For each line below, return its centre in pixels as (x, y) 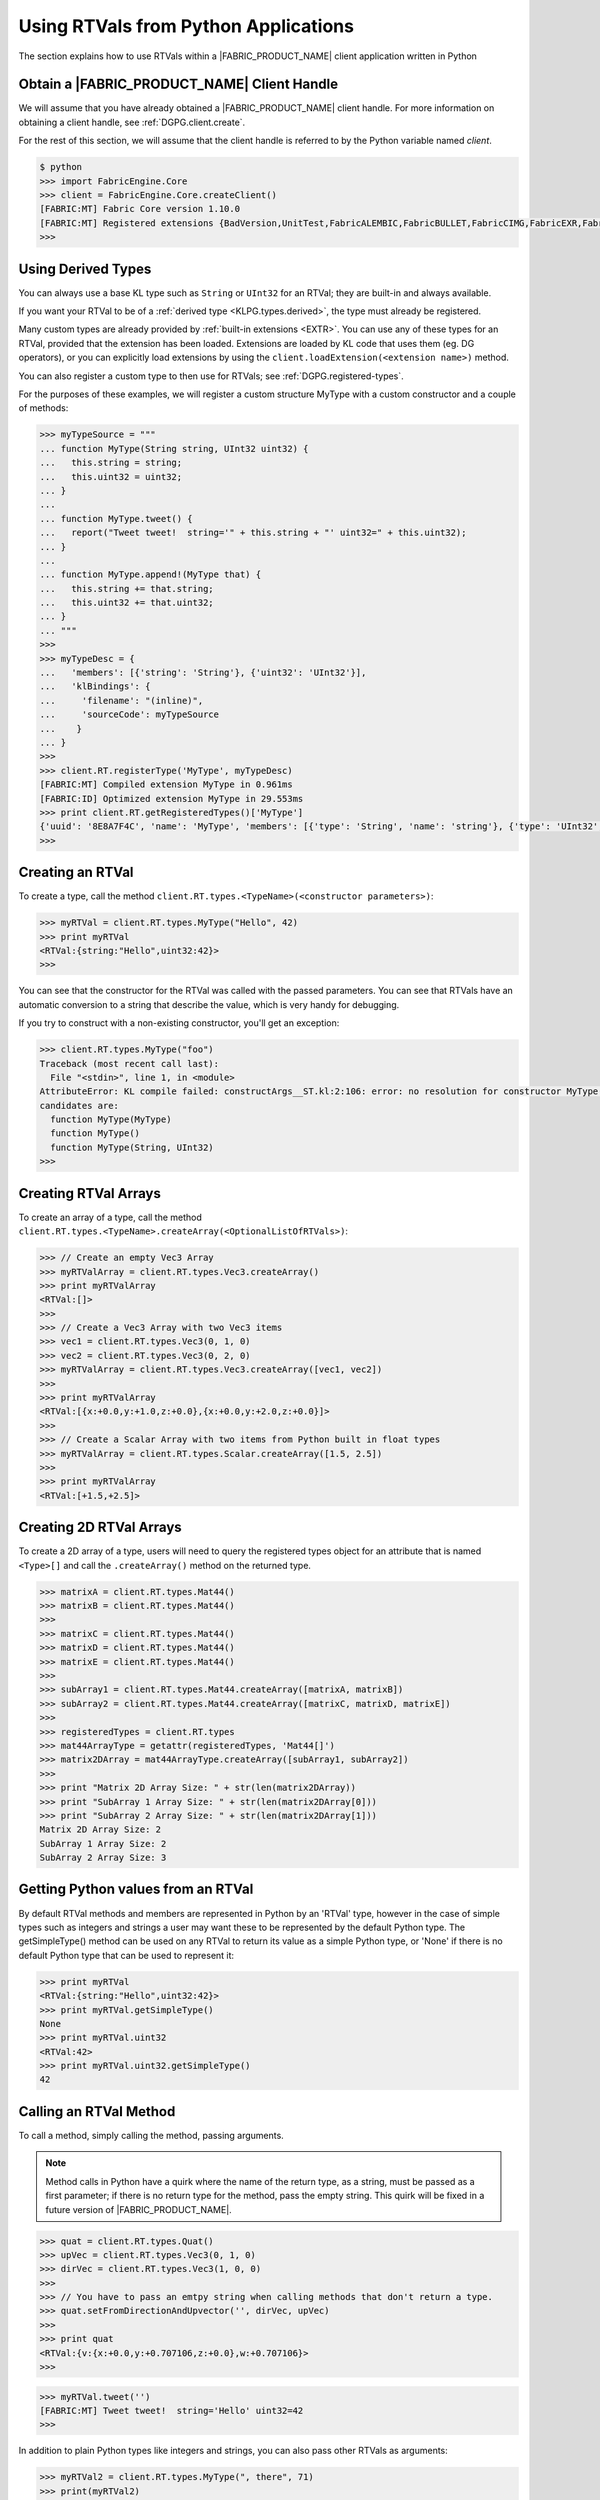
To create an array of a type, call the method (110, 1217)
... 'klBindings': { (95, 686)
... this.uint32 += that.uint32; (126, 603)
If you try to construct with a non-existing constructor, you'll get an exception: (179, 1023)
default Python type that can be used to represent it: (126, 1955)
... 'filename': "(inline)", (121, 700)
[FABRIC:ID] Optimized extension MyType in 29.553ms (171, 798)
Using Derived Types (85, 268)
